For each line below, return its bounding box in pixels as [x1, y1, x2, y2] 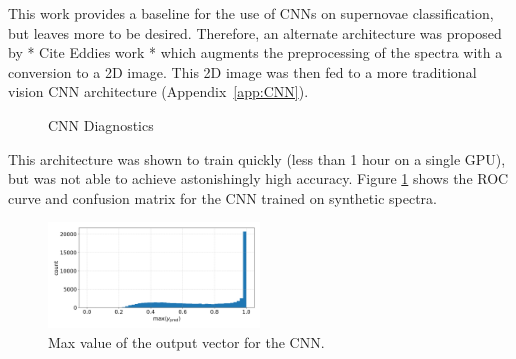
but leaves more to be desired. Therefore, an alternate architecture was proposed [8, 22, 502, 43]
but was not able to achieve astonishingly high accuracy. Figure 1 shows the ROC [8, 168, 509, 189]
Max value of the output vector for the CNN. [48, 331, 325, 352]
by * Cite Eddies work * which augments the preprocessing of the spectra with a [8, 42, 503, 63]
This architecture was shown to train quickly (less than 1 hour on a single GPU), [8, 148, 506, 169]
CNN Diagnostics [48, 114, 154, 135]
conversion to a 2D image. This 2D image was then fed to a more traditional [8, 61, 477, 82]
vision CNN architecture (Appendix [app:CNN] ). [8, 81, 309, 102]
